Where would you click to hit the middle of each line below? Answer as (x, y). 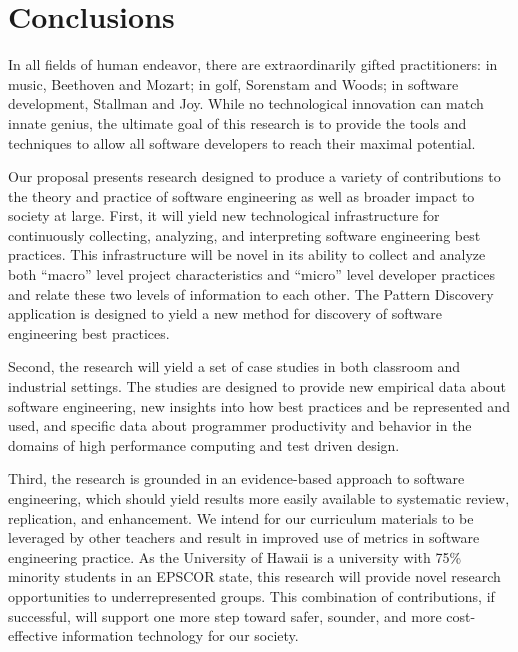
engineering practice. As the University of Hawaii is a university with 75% (235, 556)
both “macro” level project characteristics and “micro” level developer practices (251, 274)
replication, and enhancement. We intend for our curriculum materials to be (241, 517)
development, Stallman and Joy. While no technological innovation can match (246, 103)
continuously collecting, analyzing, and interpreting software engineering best (244, 234)
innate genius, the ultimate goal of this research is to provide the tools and (237, 122)
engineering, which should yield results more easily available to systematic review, (259, 498)
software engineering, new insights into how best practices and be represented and (259, 405)
